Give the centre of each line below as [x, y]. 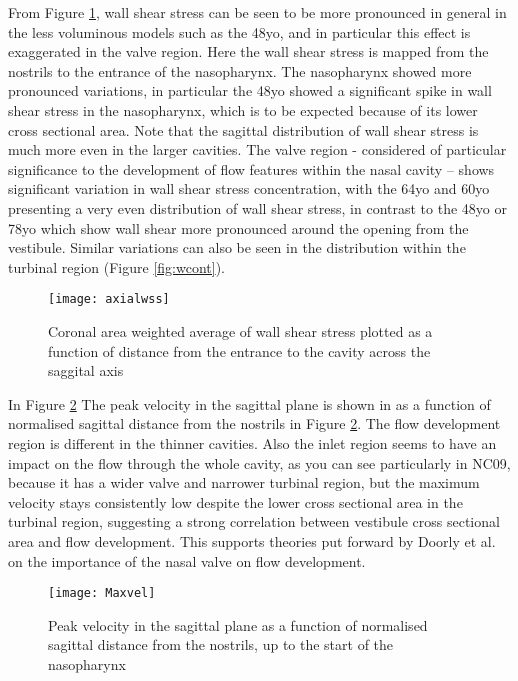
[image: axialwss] [109, 299]
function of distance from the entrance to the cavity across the [239, 350]
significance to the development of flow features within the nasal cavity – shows [251, 168]
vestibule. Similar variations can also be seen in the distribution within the [237, 247]
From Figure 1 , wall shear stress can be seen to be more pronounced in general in [257, 12]
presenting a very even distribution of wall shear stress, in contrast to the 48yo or [257, 207]
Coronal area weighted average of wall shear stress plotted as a [240, 330]
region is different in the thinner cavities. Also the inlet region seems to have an [252, 442]
